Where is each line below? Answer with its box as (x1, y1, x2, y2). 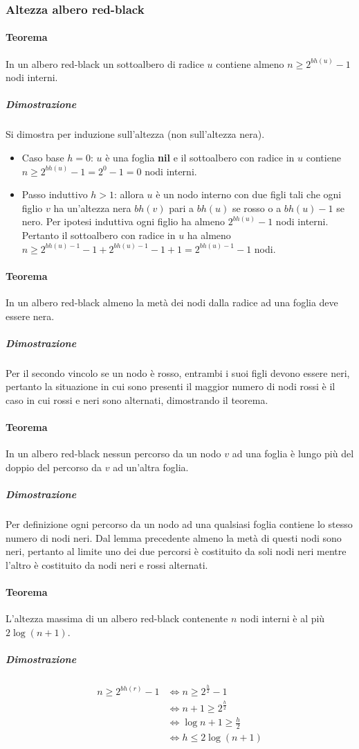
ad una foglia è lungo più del (232, 446, 354, 461)
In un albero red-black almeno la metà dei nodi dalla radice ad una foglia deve (6, 294, 338, 309)
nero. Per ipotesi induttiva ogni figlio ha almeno (21, 214, 225, 229)
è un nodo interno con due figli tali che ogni (156, 187, 342, 202)
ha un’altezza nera (53, 200, 131, 215)
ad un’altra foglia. (113, 459, 189, 474)
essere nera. (6, 308, 55, 323)
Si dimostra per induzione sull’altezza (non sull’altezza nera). (6, 127, 265, 141)
